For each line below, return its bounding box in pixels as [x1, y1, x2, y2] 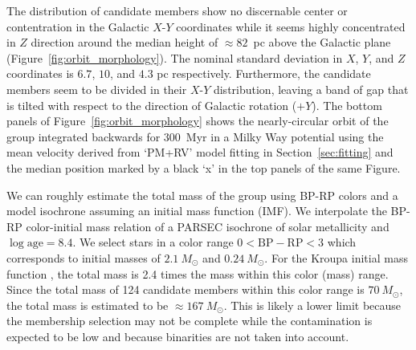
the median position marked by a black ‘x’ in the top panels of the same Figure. [6, 159, 401, 176]
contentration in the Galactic [6, 18, 149, 35]
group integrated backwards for [6, 128, 161, 144]
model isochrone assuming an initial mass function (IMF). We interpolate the [6, 202, 387, 219]
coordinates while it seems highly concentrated [176, 18, 406, 35]
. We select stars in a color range [72, 234, 234, 250]
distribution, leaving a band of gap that [213, 80, 409, 97]
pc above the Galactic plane [253, 34, 391, 51]
